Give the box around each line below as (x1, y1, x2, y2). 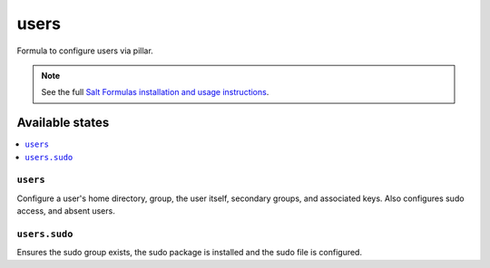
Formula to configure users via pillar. (16, 45, 153, 56)
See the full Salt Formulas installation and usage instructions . (41, 87, 269, 98)
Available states (16, 115, 110, 130)
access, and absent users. (16, 206, 115, 216)
